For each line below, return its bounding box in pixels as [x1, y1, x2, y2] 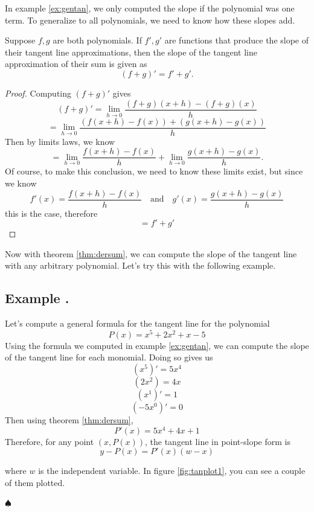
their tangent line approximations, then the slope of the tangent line [5, 45, 257, 58]
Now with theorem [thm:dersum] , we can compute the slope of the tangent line [5, 247, 297, 260]
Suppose [5, 34, 36, 46]
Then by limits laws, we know [5, 135, 115, 147]
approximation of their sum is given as [5, 57, 147, 70]
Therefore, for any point [5, 435, 94, 447]
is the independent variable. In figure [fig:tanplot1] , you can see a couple [38, 464, 306, 477]
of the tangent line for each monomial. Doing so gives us [5, 351, 213, 363]
